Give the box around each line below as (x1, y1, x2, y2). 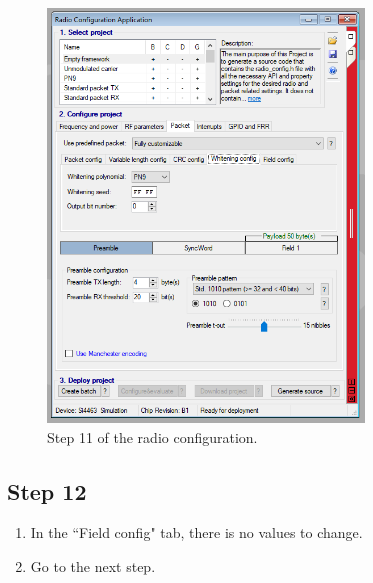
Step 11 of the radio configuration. (47, 426, 258, 447)
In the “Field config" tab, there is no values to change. (30, 522, 363, 543)
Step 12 (7, 475, 87, 506)
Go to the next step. (30, 556, 156, 577)
